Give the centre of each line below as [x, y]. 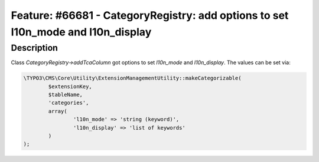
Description [35, 48]
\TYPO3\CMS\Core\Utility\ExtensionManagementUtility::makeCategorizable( [132, 78]
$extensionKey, [70, 86]
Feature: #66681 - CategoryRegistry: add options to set [150, 15]
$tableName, [65, 95]
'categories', [69, 103]
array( [58, 111]
